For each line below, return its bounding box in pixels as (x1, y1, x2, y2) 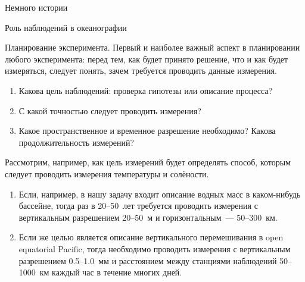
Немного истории (5, 1, 68, 13)
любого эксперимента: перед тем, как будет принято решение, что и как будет (5, 52, 288, 65)
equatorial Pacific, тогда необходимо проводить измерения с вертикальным (18, 242, 291, 255)
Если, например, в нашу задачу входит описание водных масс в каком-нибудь (18, 187, 301, 200)
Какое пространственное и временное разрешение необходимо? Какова (18, 124, 276, 137)
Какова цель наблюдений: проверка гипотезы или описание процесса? (18, 84, 273, 96)
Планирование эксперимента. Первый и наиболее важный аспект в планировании (5, 41, 300, 54)
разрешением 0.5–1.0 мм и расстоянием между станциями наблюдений (18, 254, 277, 267)
